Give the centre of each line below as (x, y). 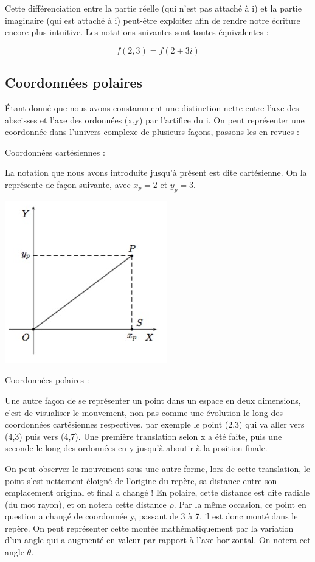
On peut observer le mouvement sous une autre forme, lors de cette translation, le (157, 468)
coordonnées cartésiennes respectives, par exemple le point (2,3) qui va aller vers (155, 424)
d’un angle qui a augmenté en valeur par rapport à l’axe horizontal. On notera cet (158, 540)
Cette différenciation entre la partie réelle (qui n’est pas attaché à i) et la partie (153, 8)
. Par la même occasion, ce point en (240, 504)
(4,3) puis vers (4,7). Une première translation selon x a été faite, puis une (144, 436)
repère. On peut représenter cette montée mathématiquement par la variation (149, 528)
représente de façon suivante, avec (68, 184)
